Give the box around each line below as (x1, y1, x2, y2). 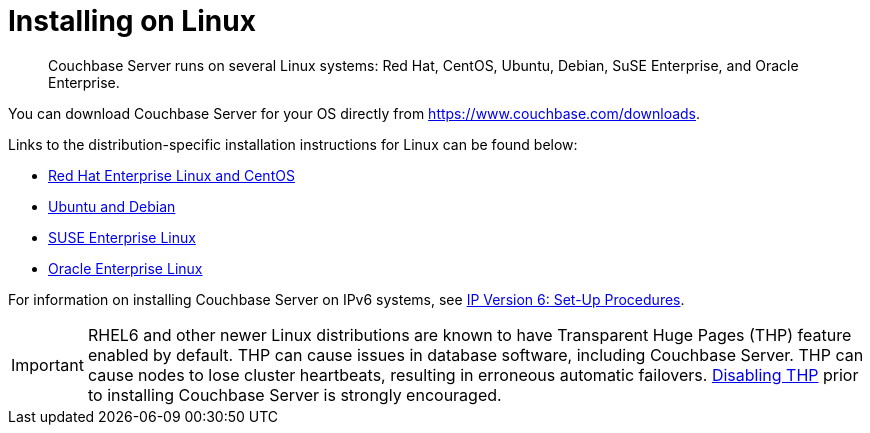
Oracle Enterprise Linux (48, 259, 203, 277)
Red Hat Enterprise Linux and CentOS (48, 166, 295, 184)
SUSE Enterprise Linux (48, 228, 196, 246)
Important (11, 354, 84, 375)
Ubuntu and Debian (48, 197, 176, 215)
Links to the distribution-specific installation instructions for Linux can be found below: (8, 135, 578, 153)
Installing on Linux (8, 4, 256, 38)
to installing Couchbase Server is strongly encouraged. (87, 384, 502, 405)
